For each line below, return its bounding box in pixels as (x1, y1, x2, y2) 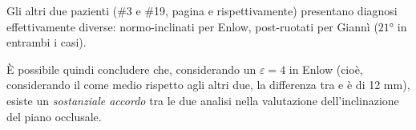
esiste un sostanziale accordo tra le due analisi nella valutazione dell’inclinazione (6, 91, 399, 108)
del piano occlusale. (6, 108, 102, 124)
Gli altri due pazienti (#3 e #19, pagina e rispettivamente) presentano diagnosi (6, 2, 398, 18)
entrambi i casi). (6, 34, 87, 51)
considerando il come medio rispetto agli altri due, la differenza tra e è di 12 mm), (6, 76, 410, 93)
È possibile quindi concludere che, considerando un (6, 60, 256, 77)
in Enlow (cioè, (289, 60, 363, 77)
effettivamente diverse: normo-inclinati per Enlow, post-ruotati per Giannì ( (6, 18, 378, 35)
